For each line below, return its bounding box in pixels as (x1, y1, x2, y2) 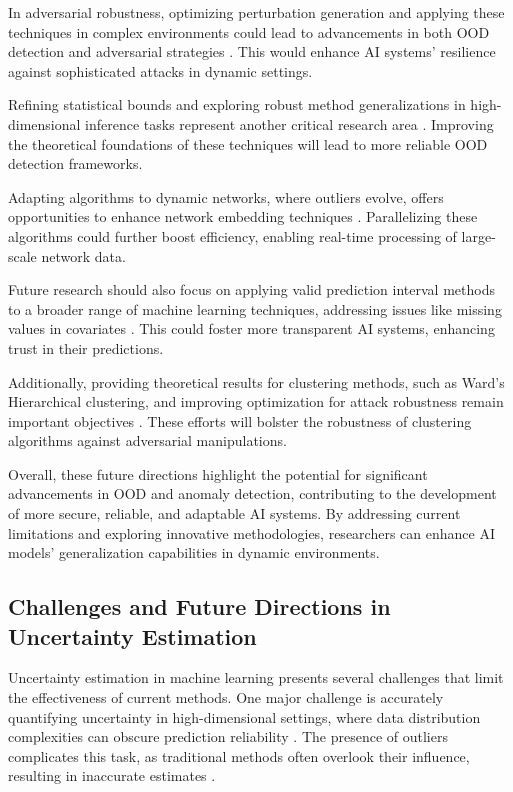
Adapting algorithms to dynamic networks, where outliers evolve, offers (8, 186, 444, 207)
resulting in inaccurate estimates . (8, 765, 216, 786)
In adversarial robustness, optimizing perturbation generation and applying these (8, 2, 505, 22)
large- (461, 225, 496, 246)
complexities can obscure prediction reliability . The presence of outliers (8, 726, 448, 747)
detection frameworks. (8, 153, 143, 174)
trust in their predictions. (8, 337, 164, 358)
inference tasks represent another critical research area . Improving (85, 113, 494, 134)
